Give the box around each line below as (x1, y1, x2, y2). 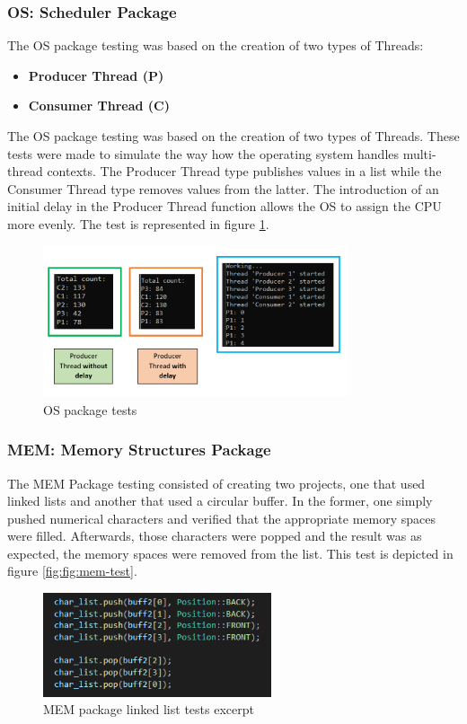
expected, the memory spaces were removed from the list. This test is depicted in (7, 543, 454, 562)
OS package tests (43, 400, 137, 419)
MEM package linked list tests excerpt (43, 700, 254, 719)
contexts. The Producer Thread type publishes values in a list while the (47, 162, 442, 181)
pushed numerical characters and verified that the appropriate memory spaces (7, 508, 436, 527)
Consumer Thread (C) (28, 96, 170, 115)
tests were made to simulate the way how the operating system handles (7, 144, 400, 163)
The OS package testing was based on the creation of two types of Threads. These (7, 127, 460, 145)
